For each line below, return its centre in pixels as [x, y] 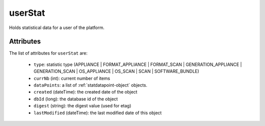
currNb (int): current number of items [72, 78]
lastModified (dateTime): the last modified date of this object [98, 113]
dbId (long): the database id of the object [76, 99]
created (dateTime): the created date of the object [85, 92]
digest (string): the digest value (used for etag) [82, 106]
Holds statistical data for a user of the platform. [57, 28]
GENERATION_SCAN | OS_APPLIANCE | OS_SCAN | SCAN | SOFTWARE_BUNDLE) [117, 71]
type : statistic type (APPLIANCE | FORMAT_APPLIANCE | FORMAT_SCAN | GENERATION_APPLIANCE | [138, 64]
